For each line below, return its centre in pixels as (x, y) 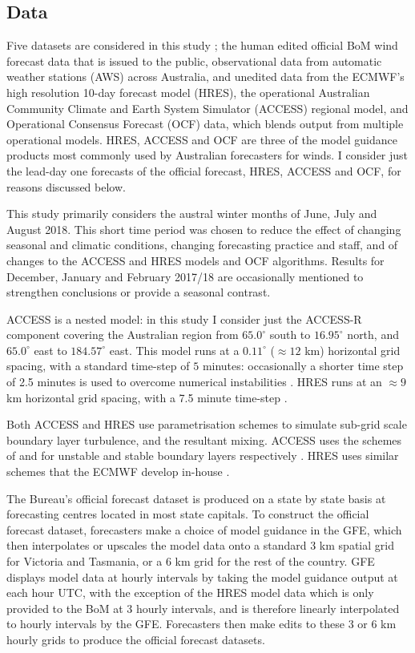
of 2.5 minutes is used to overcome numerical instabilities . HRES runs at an (194, 382)
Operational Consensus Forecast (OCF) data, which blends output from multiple (205, 124)
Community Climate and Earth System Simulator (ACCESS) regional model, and (207, 108)
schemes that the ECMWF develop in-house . (118, 472)
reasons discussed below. (66, 186)
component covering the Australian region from (123, 335)
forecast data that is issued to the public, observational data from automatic (194, 60)
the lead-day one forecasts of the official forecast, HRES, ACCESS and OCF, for (204, 170)
